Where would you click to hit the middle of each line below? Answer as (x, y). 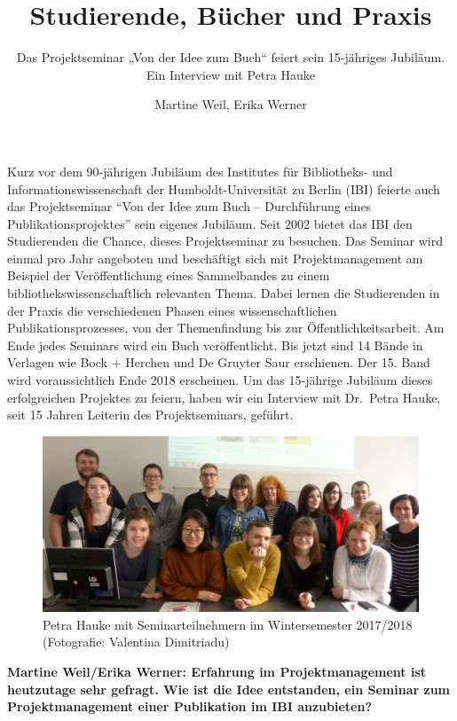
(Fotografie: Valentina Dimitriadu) (136, 642)
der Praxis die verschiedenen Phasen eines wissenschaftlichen (172, 310)
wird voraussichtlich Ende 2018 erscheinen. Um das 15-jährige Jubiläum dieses (220, 380)
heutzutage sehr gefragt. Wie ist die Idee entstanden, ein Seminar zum (228, 689)
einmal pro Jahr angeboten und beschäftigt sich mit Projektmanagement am (215, 258)
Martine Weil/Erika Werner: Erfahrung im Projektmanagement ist (217, 671)
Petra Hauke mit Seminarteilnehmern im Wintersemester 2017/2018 (228, 624)
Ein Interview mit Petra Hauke (231, 74)
